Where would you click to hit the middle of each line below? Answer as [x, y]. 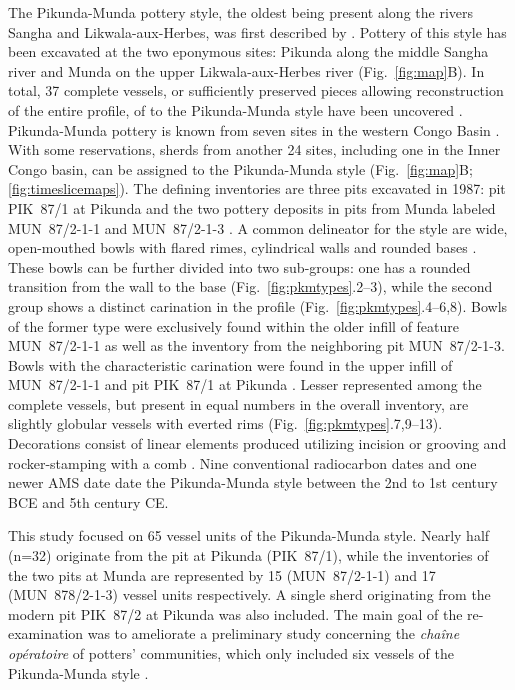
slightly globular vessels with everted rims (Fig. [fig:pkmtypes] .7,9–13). [225, 423]
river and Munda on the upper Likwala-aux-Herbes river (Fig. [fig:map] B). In [246, 70]
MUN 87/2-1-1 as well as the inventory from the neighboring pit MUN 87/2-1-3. [256, 345]
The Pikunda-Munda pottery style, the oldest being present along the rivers [241, 12]
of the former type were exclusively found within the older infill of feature [234, 325]
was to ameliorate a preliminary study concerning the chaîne [273, 633]
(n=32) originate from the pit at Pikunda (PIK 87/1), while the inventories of [248, 555]
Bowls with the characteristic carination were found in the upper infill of [230, 364]
